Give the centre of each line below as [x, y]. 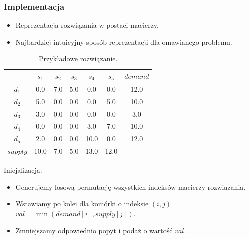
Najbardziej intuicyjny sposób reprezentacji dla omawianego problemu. [124, 42]
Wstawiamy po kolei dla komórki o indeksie [82, 204]
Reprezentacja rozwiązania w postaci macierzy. [87, 25]
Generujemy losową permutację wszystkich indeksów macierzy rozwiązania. [131, 187]
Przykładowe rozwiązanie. [78, 59]
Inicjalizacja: [23, 170]
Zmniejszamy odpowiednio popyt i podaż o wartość [94, 230]
